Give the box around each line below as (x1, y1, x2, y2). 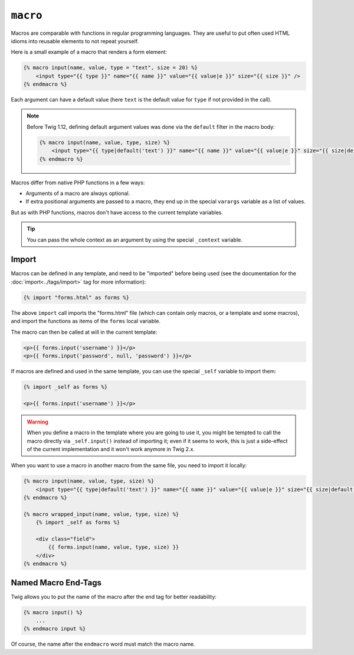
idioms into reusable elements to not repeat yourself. (11, 37, 139, 44)
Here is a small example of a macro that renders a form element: (11, 48, 168, 56)
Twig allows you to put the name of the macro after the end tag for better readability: (11, 593, 217, 600)
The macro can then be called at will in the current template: (11, 328, 158, 335)
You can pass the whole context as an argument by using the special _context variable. (27, 236, 243, 243)
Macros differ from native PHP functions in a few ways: (11, 179, 145, 186)
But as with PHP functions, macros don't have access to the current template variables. (11, 208, 224, 216)
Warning (27, 418, 48, 425)
